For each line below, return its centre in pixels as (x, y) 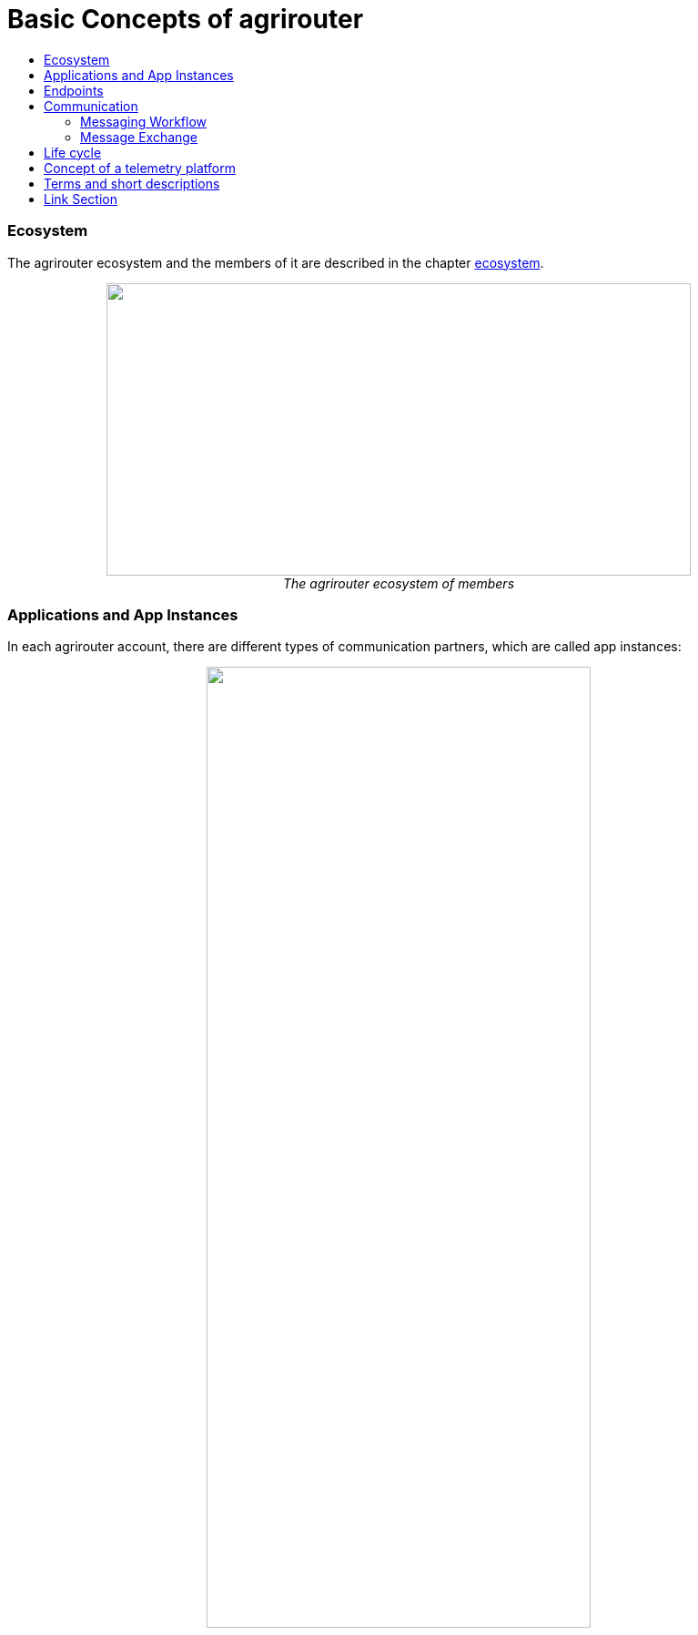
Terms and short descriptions (132, 183)
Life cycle (73, 152)
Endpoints (74, 90)
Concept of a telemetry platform (140, 168)
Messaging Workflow (144, 121)
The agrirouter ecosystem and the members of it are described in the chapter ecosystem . (276, 262)
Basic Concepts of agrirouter (186, 19)
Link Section (81, 199)
